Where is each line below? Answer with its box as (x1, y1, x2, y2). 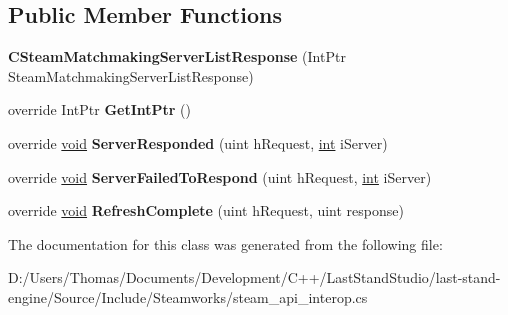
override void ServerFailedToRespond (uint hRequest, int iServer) (8, 166, 432, 187)
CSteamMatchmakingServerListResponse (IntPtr (8, 46, 346, 67)
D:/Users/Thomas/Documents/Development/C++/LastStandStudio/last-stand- (8, 267, 501, 288)
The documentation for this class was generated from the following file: (8, 233, 443, 254)
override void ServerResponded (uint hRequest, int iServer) (8, 132, 388, 153)
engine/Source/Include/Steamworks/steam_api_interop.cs (8, 286, 368, 307)
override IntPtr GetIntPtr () (8, 99, 192, 120)
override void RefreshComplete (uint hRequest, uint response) (8, 200, 404, 221)
